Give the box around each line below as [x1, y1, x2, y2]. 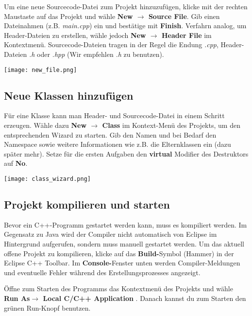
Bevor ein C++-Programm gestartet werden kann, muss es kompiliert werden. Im [4, 219, 247, 229]
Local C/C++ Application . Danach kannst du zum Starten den [43, 293, 246, 303]
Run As [4, 293, 30, 303]
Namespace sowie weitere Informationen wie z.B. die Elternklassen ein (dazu [4, 139, 231, 149]
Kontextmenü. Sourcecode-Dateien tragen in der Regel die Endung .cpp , [4, 39, 218, 50]
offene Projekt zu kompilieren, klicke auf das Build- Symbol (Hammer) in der [4, 248, 234, 258]
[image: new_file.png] [4, 66, 77, 73]
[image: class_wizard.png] [4, 175, 91, 182]
